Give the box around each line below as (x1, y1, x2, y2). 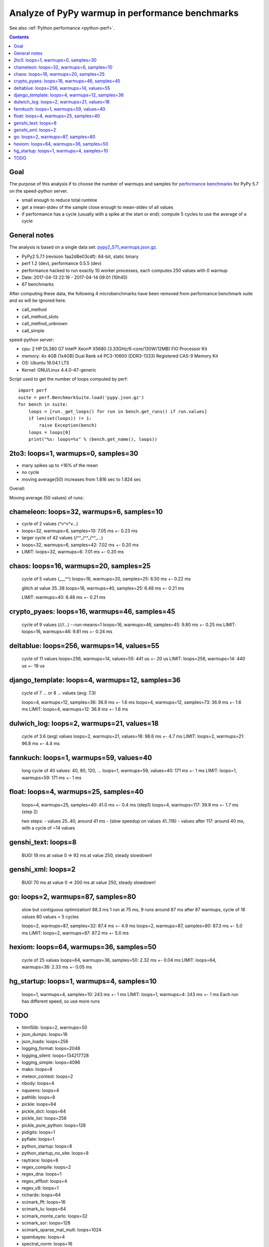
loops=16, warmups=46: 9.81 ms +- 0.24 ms (21, 628, 113, 634)
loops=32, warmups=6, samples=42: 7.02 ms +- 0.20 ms (21, 542, 139, 548)
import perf (18, 388, 47, 394)
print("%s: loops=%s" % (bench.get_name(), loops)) (28, 436, 157, 442)
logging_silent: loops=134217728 (21, 1052, 89, 1058)
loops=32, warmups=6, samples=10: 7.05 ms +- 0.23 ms (21, 528, 138, 534)
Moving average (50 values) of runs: (9, 494, 84, 501)
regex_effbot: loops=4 (21, 1178, 67, 1184)
